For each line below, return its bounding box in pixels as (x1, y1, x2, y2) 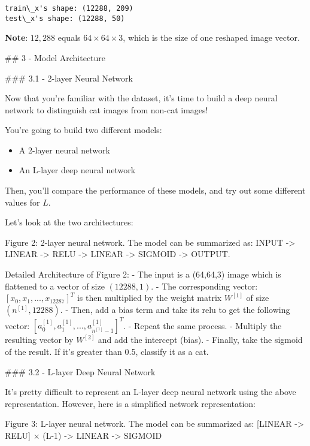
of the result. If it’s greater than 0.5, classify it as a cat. (5, 345, 209, 357)
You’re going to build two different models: (5, 123, 162, 136)
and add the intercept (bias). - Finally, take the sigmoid (98, 333, 303, 346)
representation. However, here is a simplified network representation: (5, 397, 256, 409)
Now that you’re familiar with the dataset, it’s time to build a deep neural (5, 92, 278, 104)
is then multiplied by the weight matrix (77, 291, 222, 304)
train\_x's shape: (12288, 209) (5, 4, 133, 13)
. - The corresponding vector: (151, 279, 258, 292)
